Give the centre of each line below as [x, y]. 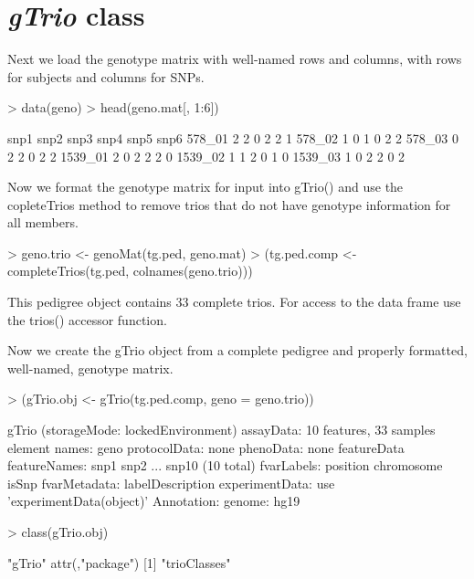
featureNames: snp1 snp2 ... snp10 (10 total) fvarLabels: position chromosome [225, 465]
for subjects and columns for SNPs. [106, 76]
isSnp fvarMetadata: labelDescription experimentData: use [171, 483]
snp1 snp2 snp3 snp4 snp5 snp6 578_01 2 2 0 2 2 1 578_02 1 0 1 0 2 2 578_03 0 [233, 137]
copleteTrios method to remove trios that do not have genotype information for [229, 204]
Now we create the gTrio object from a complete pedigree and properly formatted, [237, 350]
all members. [43, 222]
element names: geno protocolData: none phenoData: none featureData [206, 447]
